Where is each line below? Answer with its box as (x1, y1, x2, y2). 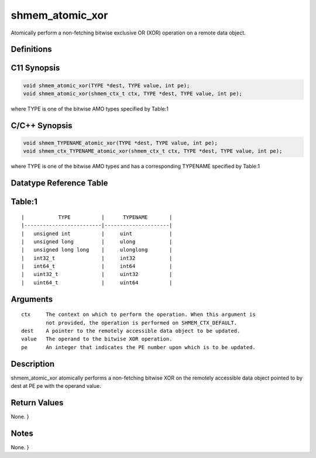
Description (11, 359, 55, 369)
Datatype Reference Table (11, 178, 108, 188)
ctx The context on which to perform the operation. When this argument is (21, 311, 256, 318)
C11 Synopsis (11, 63, 60, 73)
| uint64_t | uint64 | (21, 279, 173, 286)
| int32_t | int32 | (21, 254, 173, 261)
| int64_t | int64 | (21, 263, 173, 270)
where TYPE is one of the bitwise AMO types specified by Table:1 (11, 105, 169, 112)
